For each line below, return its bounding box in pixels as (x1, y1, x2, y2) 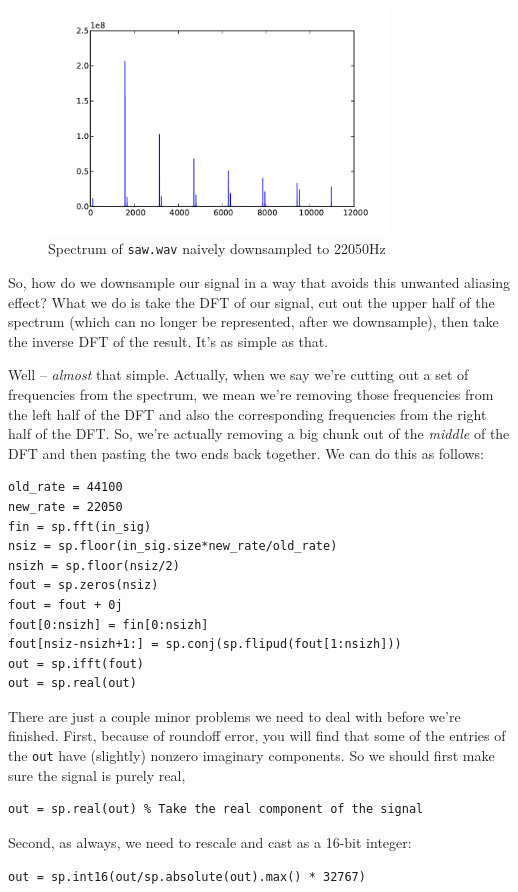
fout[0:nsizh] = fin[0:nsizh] (8, 617, 209, 632)
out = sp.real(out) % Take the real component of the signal (8, 802, 424, 817)
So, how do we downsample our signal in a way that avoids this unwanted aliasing (8, 272, 511, 293)
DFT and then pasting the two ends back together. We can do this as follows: (8, 442, 485, 463)
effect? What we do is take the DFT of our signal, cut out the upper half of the (8, 291, 495, 312)
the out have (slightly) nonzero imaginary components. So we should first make (8, 745, 495, 766)
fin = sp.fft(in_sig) (8, 519, 152, 534)
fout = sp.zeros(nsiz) (8, 578, 159, 593)
